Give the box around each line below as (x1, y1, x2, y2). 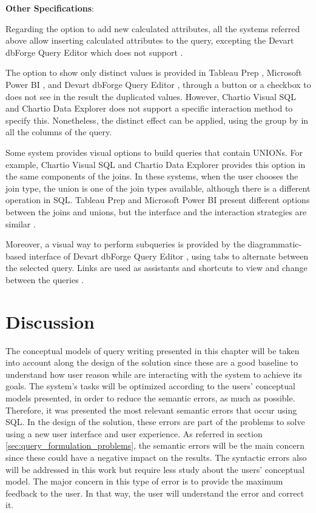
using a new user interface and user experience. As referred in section (5, 427, 263, 440)
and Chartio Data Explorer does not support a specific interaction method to (5, 102, 293, 115)
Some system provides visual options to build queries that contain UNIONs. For (5, 146, 303, 158)
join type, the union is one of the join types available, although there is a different (5, 181, 311, 194)
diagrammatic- (247, 238, 302, 250)
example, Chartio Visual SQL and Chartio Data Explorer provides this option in (5, 158, 306, 170)
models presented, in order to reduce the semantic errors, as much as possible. (5, 391, 295, 404)
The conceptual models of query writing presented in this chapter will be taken (5, 344, 300, 357)
